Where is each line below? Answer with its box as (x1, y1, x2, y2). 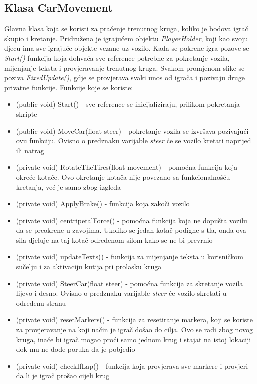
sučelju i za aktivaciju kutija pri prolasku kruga (16, 261, 162, 272)
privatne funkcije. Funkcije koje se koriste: (4, 82, 133, 92)
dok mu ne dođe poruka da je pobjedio (16, 344, 135, 354)
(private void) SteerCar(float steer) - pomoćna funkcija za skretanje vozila (16, 278, 243, 288)
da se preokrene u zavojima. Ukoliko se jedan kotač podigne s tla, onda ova (16, 225, 246, 235)
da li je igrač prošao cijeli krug (16, 370, 110, 381)
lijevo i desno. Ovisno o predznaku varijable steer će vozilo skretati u (16, 288, 227, 298)
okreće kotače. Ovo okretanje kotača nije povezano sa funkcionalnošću (16, 171, 230, 182)
